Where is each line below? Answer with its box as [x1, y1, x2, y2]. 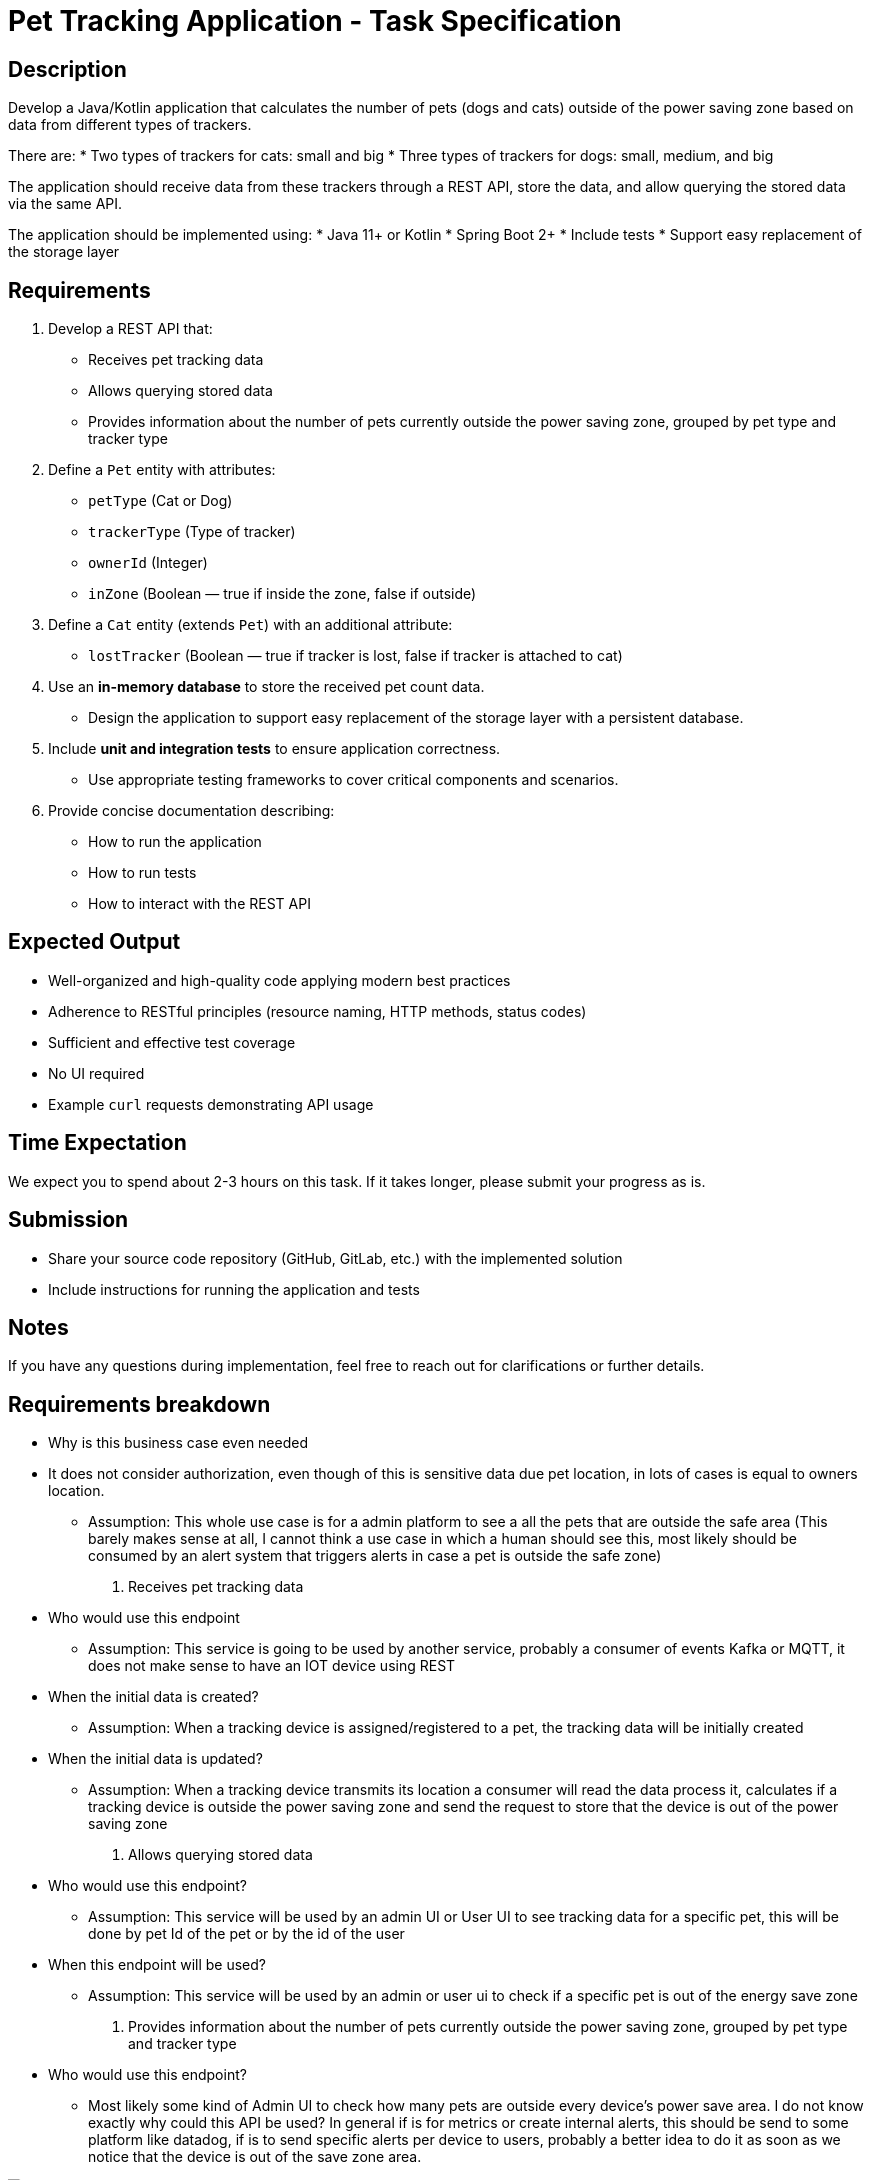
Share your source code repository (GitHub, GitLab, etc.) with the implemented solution [48, 1249, 623, 1267]
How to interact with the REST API [88, 895, 311, 913]
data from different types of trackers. [8, 116, 252, 134]
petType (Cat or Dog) [88, 492, 233, 510]
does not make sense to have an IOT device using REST [88, 1657, 456, 1675]
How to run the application [88, 833, 262, 851]
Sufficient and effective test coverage [48, 1033, 296, 1051]
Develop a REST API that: [48, 320, 213, 338]
